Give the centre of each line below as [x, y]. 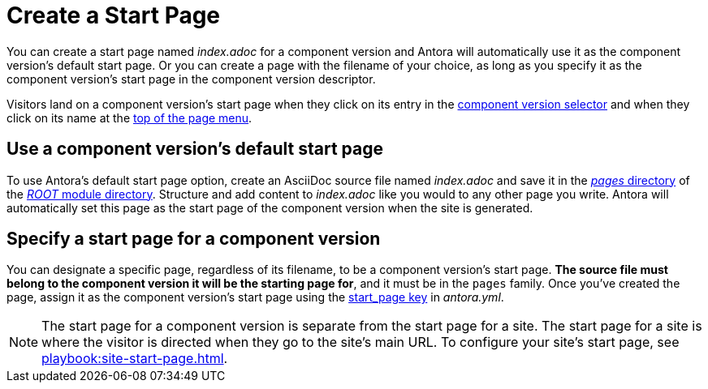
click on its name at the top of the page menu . [130, 118]
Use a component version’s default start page [195, 149]
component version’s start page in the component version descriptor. [191, 79]
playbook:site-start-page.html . [135, 359]
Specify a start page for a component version [194, 239]
